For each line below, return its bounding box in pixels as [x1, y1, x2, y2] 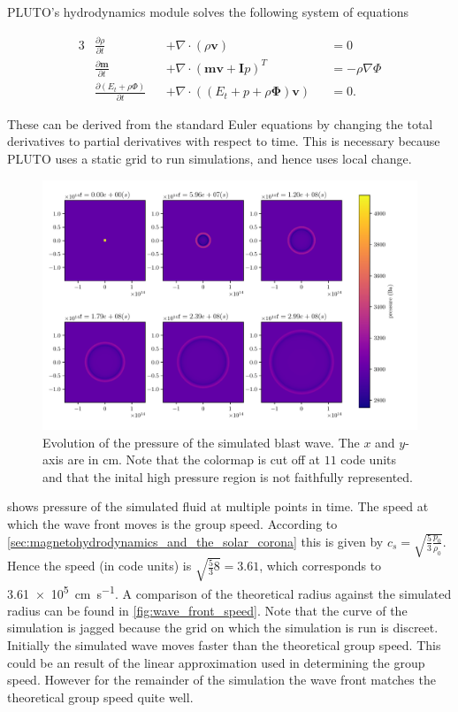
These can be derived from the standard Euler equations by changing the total [7, 114, 433, 133]
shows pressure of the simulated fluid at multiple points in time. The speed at [7, 497, 429, 516]
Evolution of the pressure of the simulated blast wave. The [42, 433, 360, 451]
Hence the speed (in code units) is [7, 556, 192, 575]
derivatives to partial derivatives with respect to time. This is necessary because [7, 132, 440, 150]
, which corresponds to [259, 556, 382, 575]
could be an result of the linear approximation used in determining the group [7, 653, 425, 671]
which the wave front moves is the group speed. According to [7, 514, 338, 532]
